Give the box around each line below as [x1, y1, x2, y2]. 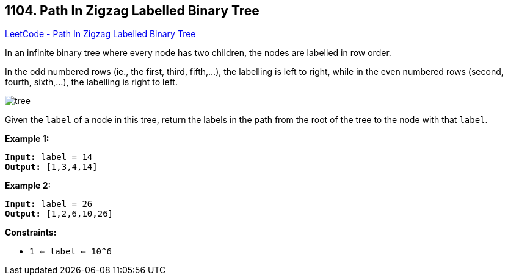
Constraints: [5, 227, 57, 238]
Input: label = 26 [5, 199, 93, 209]
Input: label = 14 [5, 152, 93, 163]
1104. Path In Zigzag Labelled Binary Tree [5, 3, 259, 18]
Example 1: [5, 133, 49, 144]
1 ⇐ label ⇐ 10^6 [29, 247, 112, 257]
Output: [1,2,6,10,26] [5, 209, 114, 219]
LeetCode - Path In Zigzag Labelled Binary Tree [5, 29, 196, 40]
